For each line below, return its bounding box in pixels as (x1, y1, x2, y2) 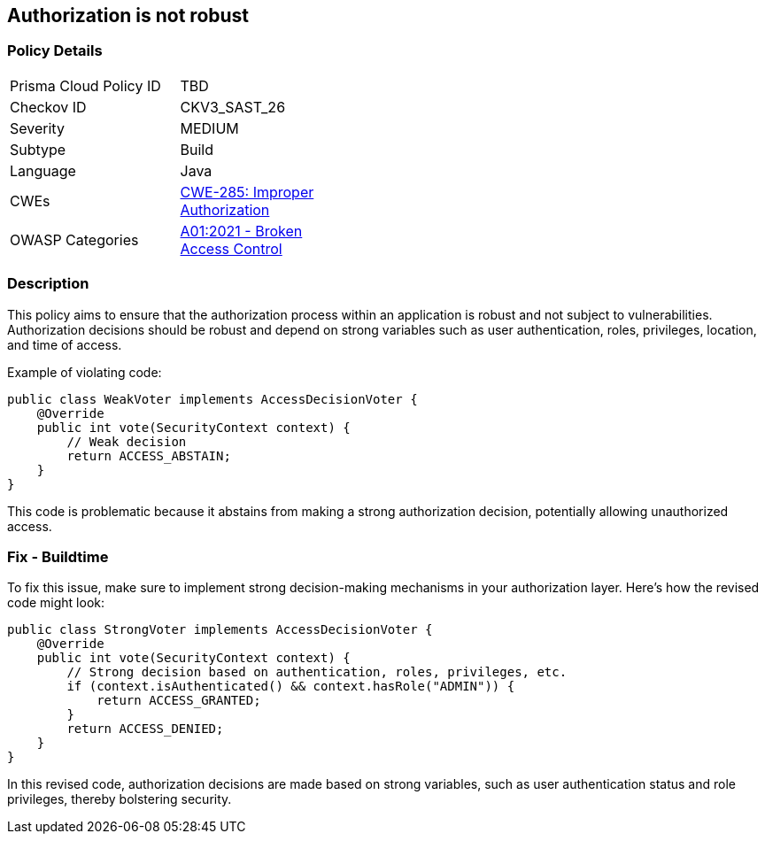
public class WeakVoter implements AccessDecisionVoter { (7, 391, 418, 406)
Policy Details (7, 42, 103, 60)
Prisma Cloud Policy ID (10, 76, 161, 95)
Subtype (10, 140, 66, 158)
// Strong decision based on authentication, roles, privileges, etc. (66, 665, 568, 680)
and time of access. (7, 336, 122, 352)
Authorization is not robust (7, 4, 250, 27)
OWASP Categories (10, 230, 139, 249)
